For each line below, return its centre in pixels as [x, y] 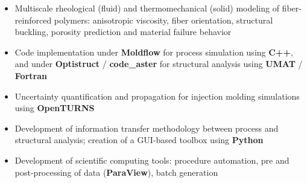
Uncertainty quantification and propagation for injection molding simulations [157, 96]
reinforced [33, 20]
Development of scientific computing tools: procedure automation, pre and [152, 160]
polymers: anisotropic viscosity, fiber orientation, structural [163, 20]
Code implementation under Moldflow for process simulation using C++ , [154, 52]
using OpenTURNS [55, 108]
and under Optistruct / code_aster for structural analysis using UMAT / [159, 64]
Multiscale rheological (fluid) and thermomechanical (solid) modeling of [147, 8]
